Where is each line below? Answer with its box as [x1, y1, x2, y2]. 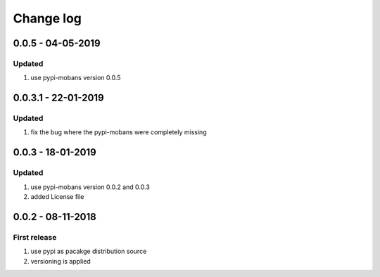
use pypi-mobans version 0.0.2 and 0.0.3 [30, 183, 151, 191]
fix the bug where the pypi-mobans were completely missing [30, 128, 207, 136]
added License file [30, 193, 84, 201]
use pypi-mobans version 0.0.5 [30, 74, 121, 82]
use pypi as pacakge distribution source [30, 247, 147, 256]
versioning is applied [30, 257, 91, 265]
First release [13, 232, 57, 242]
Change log [13, 11, 82, 26]
